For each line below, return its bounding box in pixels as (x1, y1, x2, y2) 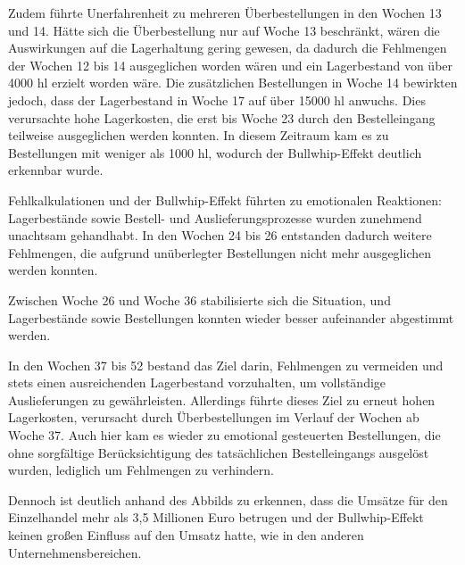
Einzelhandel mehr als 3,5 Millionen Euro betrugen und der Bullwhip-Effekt (8, 508, 424, 527)
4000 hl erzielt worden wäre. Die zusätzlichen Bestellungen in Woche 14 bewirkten (8, 73, 458, 92)
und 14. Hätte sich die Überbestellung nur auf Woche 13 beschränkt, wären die (8, 21, 440, 39)
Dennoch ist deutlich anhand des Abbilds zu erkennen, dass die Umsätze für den (8, 490, 448, 509)
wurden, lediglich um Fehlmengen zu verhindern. (8, 461, 274, 479)
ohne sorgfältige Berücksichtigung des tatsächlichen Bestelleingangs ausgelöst (8, 443, 429, 461)
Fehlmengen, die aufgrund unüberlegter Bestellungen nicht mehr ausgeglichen (8, 243, 432, 262)
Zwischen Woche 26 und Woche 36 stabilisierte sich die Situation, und (8, 290, 391, 309)
